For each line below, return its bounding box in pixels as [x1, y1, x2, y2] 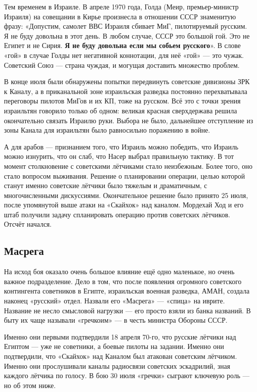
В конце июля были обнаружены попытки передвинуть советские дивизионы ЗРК [4, 76, 250, 87]
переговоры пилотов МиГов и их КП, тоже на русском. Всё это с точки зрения [4, 96, 241, 106]
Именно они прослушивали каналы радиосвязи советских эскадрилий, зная [4, 360, 230, 371]
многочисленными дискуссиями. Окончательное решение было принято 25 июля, [4, 190, 248, 200]
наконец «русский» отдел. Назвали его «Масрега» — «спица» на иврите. [4, 295, 225, 306]
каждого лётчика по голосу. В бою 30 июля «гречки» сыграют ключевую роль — [4, 370, 250, 381]
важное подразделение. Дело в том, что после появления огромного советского [4, 276, 242, 286]
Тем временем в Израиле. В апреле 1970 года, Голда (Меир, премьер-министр [4, 1, 239, 11]
